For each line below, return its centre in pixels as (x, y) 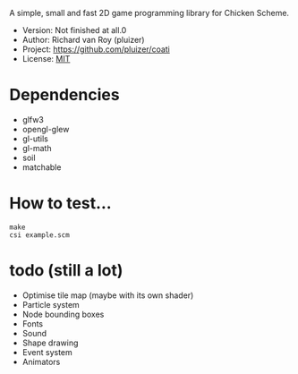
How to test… (60, 204)
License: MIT (46, 59)
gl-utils (35, 139)
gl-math (37, 148)
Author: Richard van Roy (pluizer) (83, 40)
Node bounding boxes (63, 314)
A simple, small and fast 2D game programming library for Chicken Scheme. (149, 13)
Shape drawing (50, 343)
